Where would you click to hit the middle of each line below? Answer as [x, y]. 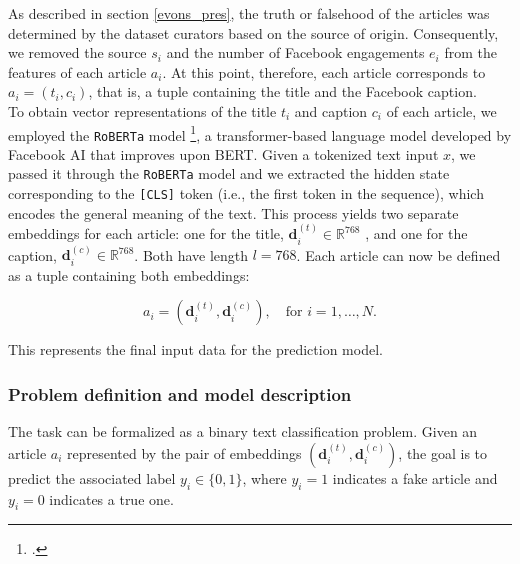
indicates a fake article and [415, 477]
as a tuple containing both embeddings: [129, 274]
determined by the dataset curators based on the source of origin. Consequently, [253, 32]
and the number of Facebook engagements [295, 52]
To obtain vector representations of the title [142, 110]
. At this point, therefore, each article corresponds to [324, 71]
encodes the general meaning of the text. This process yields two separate [233, 212]
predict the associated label [92, 477]
